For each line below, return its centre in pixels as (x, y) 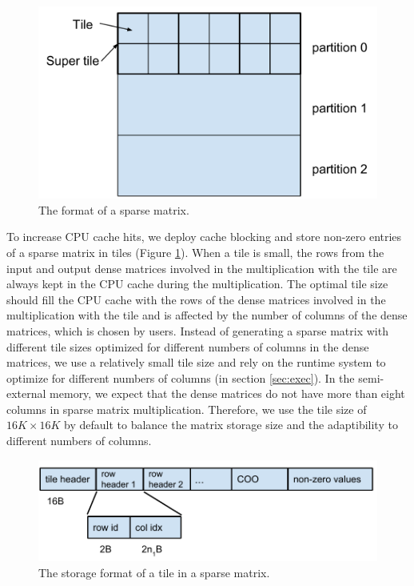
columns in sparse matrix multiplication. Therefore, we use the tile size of (187, 409)
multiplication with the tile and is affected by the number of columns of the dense (207, 315)
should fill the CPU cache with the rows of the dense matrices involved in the (196, 299)
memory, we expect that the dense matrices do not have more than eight (227, 393)
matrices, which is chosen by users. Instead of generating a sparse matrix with (197, 330)
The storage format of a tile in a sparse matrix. (154, 572)
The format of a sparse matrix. (114, 209)
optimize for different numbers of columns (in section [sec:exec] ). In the (181, 377)
